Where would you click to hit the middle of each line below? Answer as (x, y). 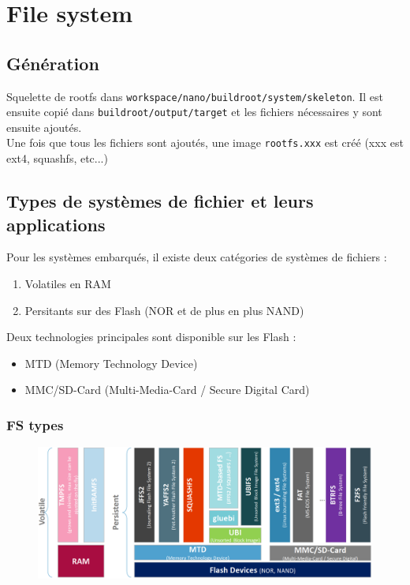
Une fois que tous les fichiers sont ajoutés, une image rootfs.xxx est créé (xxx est (205, 142)
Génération (53, 63)
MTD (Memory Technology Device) (111, 363)
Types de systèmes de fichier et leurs (160, 201)
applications (56, 224)
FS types (35, 424)
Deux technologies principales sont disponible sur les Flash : (151, 337)
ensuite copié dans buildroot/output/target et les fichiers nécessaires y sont (194, 112)
